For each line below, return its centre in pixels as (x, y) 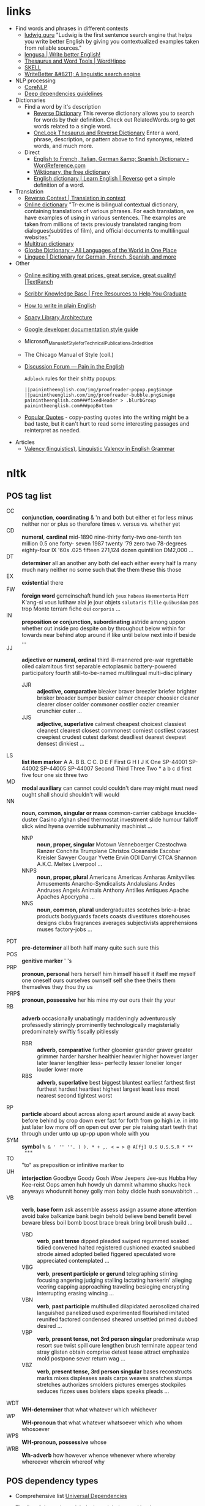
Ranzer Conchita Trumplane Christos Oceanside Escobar (109, 851)
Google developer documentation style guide (81, 329)
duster (30, 819)
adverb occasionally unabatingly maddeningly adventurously (99, 1018)
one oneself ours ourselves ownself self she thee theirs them (99, 980)
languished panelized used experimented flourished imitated (113, 1313)
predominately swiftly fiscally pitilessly (70, 1031)
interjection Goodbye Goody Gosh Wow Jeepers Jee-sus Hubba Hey (110, 1178)
